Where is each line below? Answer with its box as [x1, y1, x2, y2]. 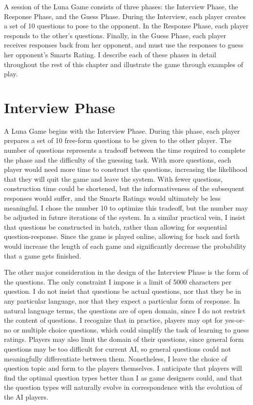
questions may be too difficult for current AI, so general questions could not [4, 343, 231, 354]
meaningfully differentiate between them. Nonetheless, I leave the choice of [4, 353, 227, 363]
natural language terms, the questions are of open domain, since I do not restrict [4, 305, 246, 315]
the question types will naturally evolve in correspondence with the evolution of [4, 382, 242, 392]
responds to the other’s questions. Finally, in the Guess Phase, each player [4, 30, 227, 40]
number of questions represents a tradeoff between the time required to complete [4, 145, 245, 155]
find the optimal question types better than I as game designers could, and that [4, 372, 243, 382]
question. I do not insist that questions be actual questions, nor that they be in [4, 286, 241, 296]
